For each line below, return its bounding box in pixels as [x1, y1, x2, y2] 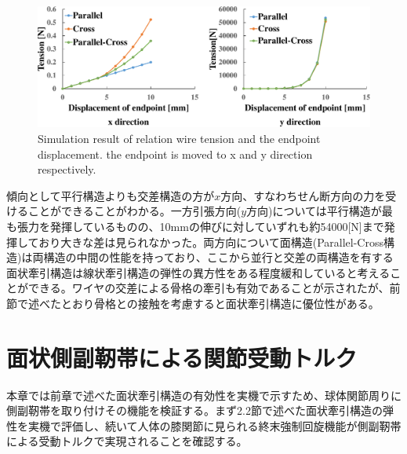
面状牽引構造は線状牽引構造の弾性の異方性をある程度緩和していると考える [6, 264, 391, 280]
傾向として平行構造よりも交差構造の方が [6, 187, 215, 203]
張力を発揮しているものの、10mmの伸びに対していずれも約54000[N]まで [16, 218, 384, 234]
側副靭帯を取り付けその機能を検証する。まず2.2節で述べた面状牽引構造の [6, 402, 383, 419]
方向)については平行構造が [246, 203, 382, 219]
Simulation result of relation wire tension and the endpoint [38, 130, 321, 147]
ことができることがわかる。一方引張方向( [27, 203, 242, 219]
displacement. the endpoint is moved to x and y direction [38, 145, 313, 162]
